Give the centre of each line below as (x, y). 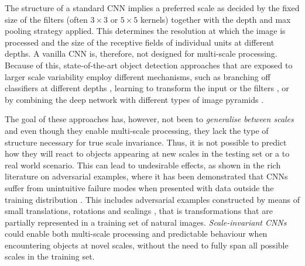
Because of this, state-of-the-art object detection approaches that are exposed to (149, 65)
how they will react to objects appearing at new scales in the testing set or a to (147, 153)
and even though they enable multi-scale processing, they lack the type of (137, 130)
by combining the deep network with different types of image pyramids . (134, 99)
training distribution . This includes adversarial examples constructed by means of (152, 199)
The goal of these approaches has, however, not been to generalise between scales (149, 119)
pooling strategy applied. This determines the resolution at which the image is (145, 31)
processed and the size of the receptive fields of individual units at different (140, 42)
